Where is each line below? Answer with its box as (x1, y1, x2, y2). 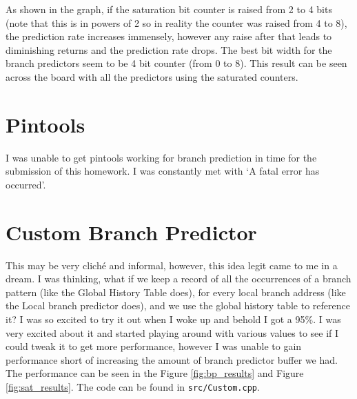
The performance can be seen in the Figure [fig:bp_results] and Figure (6, 366, 304, 380)
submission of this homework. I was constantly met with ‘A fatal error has (6, 164, 320, 178)
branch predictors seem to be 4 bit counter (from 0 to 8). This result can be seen (6, 56, 347, 70)
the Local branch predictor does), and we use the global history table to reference (6, 298, 350, 313)
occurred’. (6, 177, 46, 191)
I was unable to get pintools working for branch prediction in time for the (6, 150, 317, 164)
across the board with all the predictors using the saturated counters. (6, 69, 298, 84)
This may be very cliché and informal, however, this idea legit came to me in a (6, 257, 338, 272)
